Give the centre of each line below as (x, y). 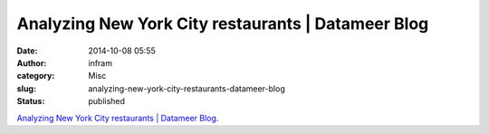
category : (36, 76)
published (107, 101)
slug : (26, 88)
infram (101, 62)
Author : (32, 62)
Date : (27, 51)
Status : (31, 101)
